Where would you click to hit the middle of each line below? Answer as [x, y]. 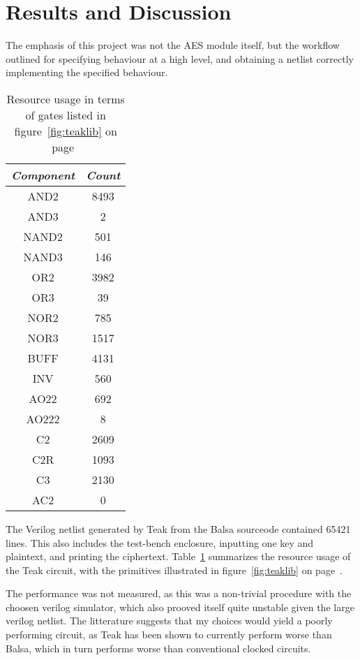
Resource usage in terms [66, 98]
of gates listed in [66, 115]
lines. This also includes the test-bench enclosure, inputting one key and [160, 542]
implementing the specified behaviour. [87, 72]
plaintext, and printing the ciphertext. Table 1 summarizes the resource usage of [178, 556]
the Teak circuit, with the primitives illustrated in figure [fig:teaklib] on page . [174, 570]
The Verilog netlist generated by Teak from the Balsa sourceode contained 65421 [178, 528]
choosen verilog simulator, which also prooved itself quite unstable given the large [180, 607]
